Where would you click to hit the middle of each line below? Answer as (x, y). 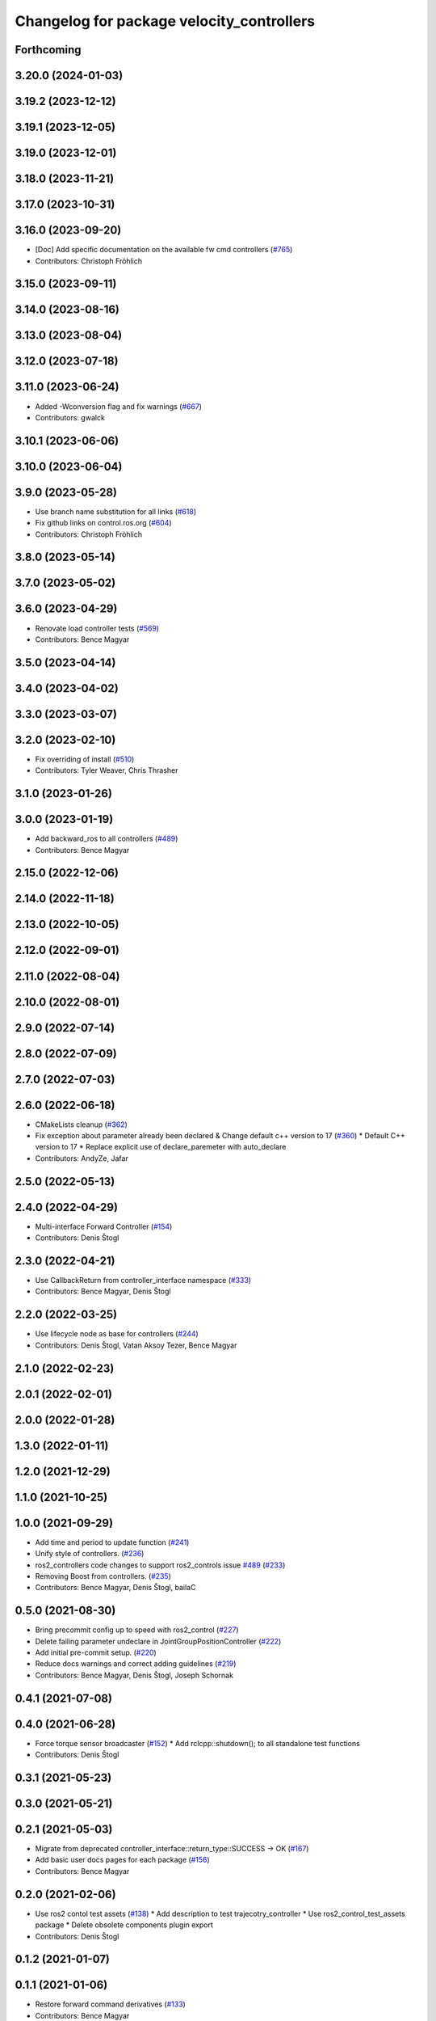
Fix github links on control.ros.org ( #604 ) (104, 523)
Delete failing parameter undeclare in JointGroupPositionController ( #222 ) (158, 1641)
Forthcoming (48, 50)
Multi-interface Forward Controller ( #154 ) (104, 1226)
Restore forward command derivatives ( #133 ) (110, 2004)
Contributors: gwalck (70, 417)
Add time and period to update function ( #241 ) (112, 1542)
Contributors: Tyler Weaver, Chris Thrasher (107, 770)
